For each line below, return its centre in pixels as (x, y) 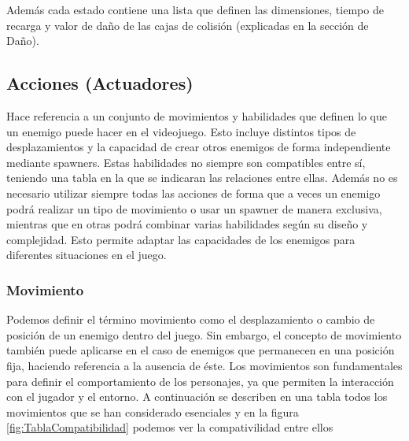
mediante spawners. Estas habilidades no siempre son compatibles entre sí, (186, 162)
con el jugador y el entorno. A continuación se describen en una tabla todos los (197, 397)
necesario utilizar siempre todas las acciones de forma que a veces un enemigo (193, 193)
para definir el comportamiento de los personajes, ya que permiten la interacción (200, 381)
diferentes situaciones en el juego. (87, 255)
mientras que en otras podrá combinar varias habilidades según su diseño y (187, 224)
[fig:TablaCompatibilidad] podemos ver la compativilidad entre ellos (170, 427)
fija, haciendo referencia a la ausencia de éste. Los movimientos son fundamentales (204, 365)
